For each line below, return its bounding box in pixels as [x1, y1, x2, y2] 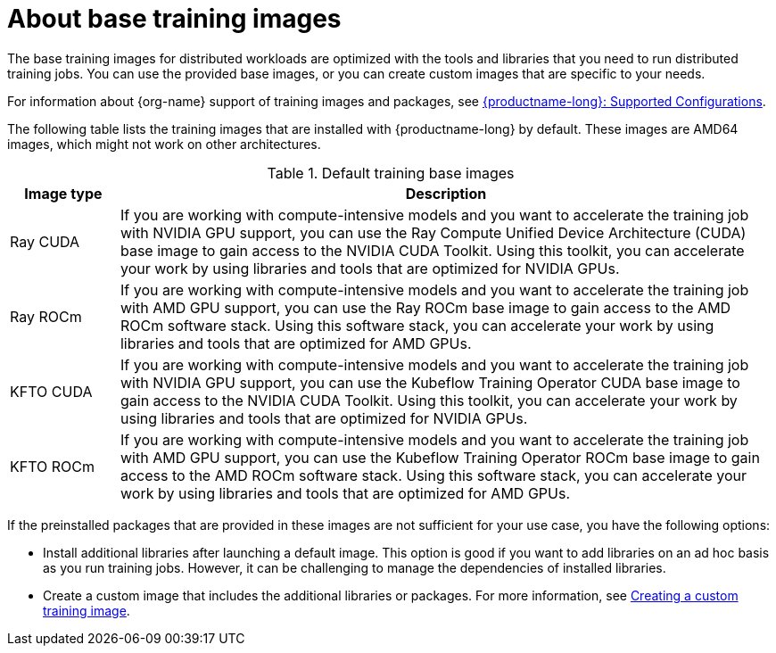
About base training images [7, 4, 342, 34]
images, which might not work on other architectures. [7, 136, 321, 152]
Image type [24, 184, 103, 203]
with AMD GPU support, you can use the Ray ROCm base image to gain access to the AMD [120, 298, 731, 317]
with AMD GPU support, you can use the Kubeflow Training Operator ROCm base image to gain [120, 448, 760, 467]
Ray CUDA [10, 232, 80, 251]
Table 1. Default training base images [267, 163, 515, 182]
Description [405, 184, 487, 203]
